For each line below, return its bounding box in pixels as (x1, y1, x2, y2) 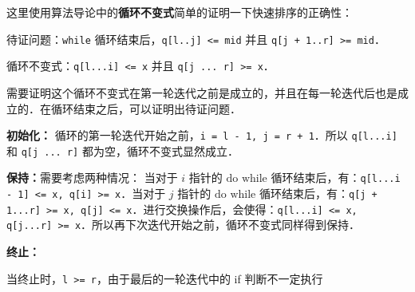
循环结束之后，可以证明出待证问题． (50, 100, 241, 116)
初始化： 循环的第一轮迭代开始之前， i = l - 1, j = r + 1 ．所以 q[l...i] (6, 127, 397, 144)
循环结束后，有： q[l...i (271, 169, 401, 186)
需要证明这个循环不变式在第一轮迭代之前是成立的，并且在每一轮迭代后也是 (6, 84, 397, 101)
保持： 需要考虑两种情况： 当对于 (6, 169, 178, 186)
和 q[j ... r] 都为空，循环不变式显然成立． (6, 142, 239, 159)
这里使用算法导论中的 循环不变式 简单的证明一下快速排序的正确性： (6, 4, 353, 20)
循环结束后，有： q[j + (259, 185, 377, 202)
